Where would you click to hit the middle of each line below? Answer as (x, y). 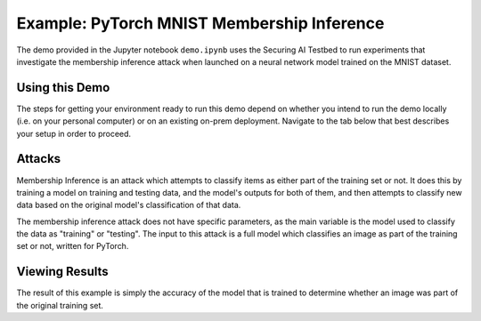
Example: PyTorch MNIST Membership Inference (200, 23)
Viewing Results (62, 272)
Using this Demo (63, 88)
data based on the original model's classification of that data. (129, 205)
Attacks (39, 159)
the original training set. (60, 305)
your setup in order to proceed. (74, 133)
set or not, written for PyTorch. (73, 246)
